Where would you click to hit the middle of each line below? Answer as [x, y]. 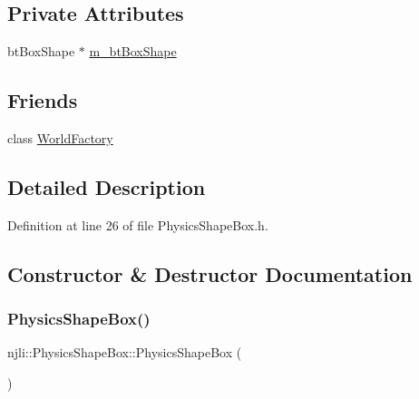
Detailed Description [107, 186]
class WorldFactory [60, 138]
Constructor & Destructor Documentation [210, 273]
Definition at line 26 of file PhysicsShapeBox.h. [138, 224]
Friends [43, 100]
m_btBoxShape [133, 51]
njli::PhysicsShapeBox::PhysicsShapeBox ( [125, 352]
